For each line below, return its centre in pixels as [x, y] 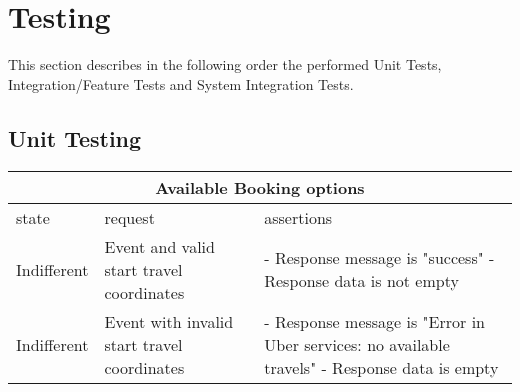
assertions [298, 217]
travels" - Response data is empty [381, 367]
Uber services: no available [357, 344]
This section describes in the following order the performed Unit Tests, [225, 64]
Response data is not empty [361, 281]
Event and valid [159, 246]
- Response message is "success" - [379, 258]
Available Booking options [260, 187]
